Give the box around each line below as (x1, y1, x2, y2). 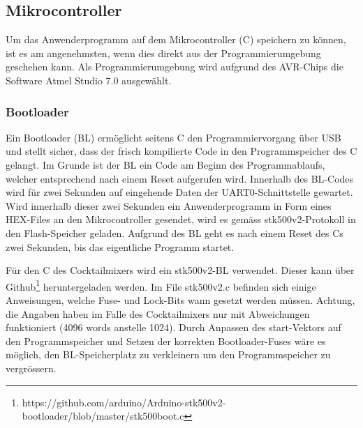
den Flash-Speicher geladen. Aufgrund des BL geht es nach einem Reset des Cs (6, 225, 343, 240)
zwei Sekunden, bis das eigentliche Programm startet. (6, 239, 235, 254)
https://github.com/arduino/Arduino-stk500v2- (22, 395, 226, 409)
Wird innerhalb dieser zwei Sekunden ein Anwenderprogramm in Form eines (6, 198, 332, 213)
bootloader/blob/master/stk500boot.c (22, 408, 184, 423)
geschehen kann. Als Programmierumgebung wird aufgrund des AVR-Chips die (6, 59, 343, 74)
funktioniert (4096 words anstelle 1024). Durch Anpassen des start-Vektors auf (6, 320, 341, 335)
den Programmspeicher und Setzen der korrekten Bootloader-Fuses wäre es (6, 333, 326, 348)
